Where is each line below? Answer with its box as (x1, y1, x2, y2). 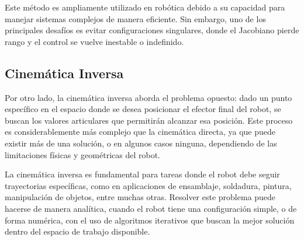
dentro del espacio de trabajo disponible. (5, 225, 150, 237)
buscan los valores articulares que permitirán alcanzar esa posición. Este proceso (5, 114, 293, 126)
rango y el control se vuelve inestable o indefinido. (5, 35, 184, 47)
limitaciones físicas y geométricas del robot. (5, 148, 160, 160)
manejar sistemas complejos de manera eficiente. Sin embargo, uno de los (5, 12, 266, 25)
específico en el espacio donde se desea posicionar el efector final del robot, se (5, 103, 281, 115)
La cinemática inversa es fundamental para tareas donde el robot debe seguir (5, 168, 280, 180)
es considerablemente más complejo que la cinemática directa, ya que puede (5, 125, 276, 138)
